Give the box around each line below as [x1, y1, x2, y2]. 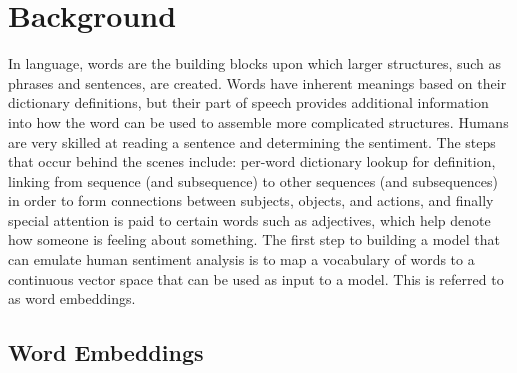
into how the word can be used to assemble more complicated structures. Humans [8, 111, 509, 132]
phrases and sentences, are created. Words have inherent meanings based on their [8, 72, 507, 93]
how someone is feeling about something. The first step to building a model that [8, 229, 500, 250]
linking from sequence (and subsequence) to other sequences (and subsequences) [8, 170, 498, 191]
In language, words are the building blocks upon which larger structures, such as [8, 53, 502, 74]
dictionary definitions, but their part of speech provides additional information [8, 92, 489, 113]
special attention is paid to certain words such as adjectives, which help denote [8, 209, 491, 230]
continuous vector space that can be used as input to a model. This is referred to [8, 268, 504, 289]
